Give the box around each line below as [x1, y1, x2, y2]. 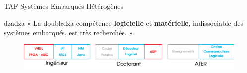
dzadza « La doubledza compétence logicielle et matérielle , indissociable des [4, 17, 243, 28]
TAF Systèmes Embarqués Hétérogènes [4, 1, 123, 11]
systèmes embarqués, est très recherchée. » [4, 27, 133, 37]
